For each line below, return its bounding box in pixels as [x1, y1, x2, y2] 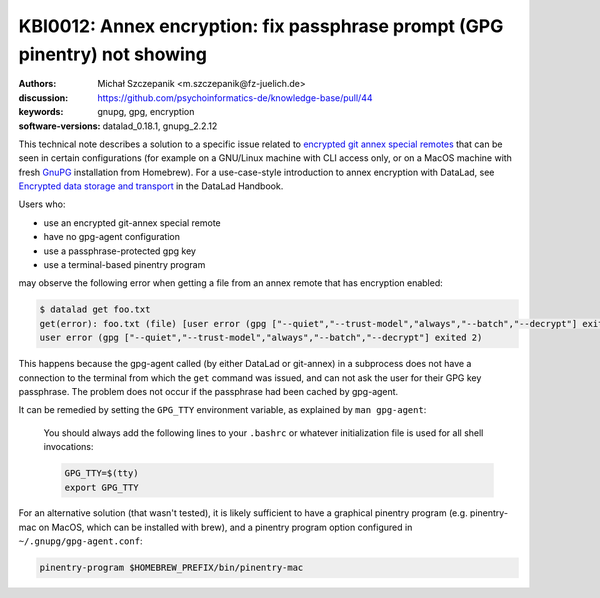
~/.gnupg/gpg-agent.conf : [18, 535, 143, 547]
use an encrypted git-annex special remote [43, 216, 222, 229]
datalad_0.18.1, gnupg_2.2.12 [102, 120, 218, 132]
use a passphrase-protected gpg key [43, 245, 197, 257]
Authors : [18, 78, 57, 90]
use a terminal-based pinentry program [43, 259, 206, 271]
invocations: [43, 441, 94, 453]
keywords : [18, 106, 64, 118]
